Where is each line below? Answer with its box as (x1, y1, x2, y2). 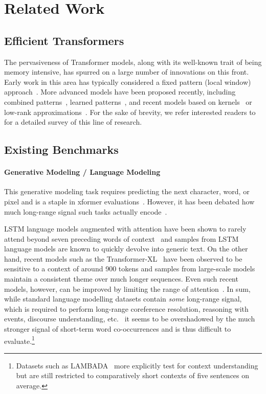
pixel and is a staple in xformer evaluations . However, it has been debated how (4, 196, 255, 206)
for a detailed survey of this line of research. (4, 117, 142, 127)
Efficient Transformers (4, 32, 124, 48)
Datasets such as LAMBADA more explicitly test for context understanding (16, 360, 258, 370)
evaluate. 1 (4, 334, 35, 346)
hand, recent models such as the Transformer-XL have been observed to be (4, 253, 242, 264)
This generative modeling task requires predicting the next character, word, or (4, 186, 250, 197)
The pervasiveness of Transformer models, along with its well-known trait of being (4, 56, 262, 67)
